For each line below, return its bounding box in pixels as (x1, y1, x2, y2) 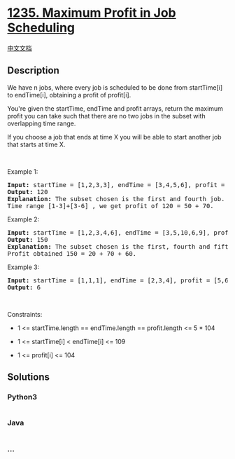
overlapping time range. (7, 119, 76, 128)
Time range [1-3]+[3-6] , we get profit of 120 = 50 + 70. (7, 202, 215, 210)
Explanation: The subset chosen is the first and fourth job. (7, 195, 225, 203)
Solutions (7, 371, 50, 383)
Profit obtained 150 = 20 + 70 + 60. (7, 249, 137, 257)
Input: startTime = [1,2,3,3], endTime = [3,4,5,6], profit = (7, 181, 225, 189)
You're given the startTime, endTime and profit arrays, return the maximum (7, 104, 224, 113)
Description (7, 64, 59, 76)
